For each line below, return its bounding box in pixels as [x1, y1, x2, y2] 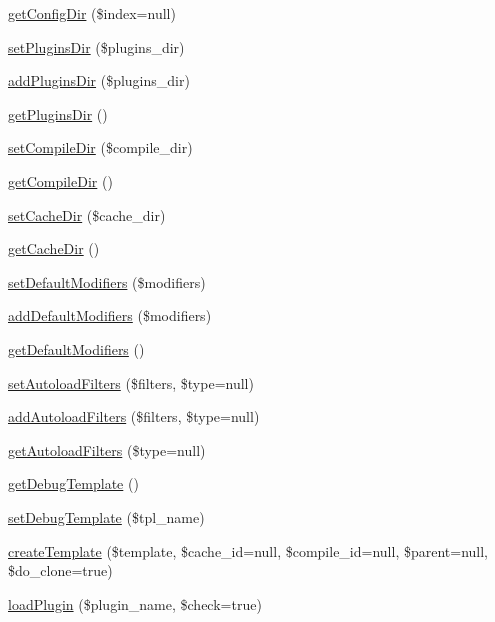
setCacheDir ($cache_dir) [8, 204, 166, 225]
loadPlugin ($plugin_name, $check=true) [8, 593, 262, 614]
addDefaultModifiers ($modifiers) [8, 305, 212, 326]
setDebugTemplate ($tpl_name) [8, 506, 205, 527]
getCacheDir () [8, 238, 100, 259]
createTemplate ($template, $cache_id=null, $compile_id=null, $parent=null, [8, 540, 489, 561]
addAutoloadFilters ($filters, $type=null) [8, 406, 260, 427]
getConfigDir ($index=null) [8, 3, 176, 23]
